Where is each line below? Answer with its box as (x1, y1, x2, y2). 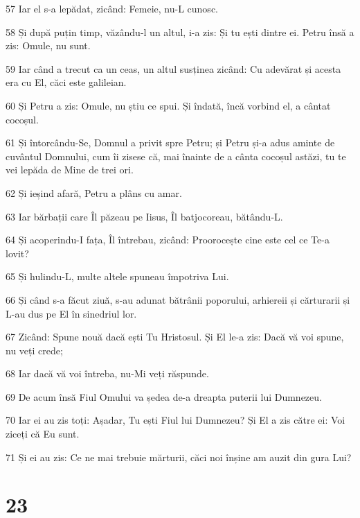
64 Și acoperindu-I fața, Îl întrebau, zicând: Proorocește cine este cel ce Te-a (6, 232, 330, 247)
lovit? (6, 245, 29, 260)
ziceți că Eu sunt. (6, 426, 80, 441)
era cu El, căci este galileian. (6, 75, 127, 89)
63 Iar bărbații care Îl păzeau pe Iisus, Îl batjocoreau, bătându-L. (6, 209, 283, 223)
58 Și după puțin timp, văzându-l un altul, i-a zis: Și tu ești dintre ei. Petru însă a (6, 24, 354, 39)
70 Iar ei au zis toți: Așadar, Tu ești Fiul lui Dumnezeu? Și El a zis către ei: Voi (6, 413, 345, 427)
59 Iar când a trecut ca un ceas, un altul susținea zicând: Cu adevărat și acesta (6, 61, 341, 76)
